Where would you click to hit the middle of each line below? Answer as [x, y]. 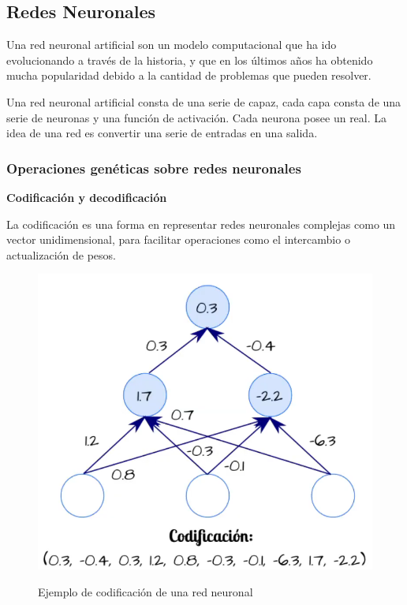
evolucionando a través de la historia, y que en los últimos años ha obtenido [190, 60]
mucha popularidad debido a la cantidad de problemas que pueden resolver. [189, 75]
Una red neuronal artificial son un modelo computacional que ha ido [172, 45]
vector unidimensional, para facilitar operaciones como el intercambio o [178, 239]
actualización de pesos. [61, 254]
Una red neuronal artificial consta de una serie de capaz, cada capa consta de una [204, 101]
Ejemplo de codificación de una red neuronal [146, 591]
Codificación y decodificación [87, 197]
